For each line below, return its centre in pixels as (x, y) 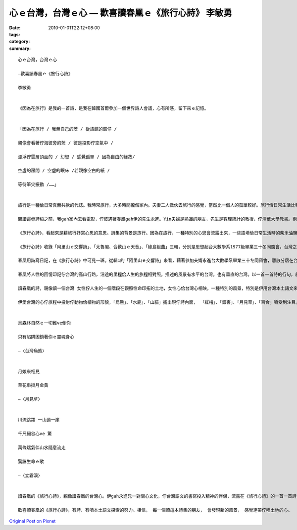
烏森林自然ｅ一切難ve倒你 (45, 323)
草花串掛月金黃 (33, 385)
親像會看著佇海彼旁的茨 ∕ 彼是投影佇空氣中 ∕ (66, 143)
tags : (15, 34)
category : (20, 42)
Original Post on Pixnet (32, 521)
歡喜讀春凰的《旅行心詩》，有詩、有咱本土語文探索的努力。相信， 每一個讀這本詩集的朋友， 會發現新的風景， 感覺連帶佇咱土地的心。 (155, 510)
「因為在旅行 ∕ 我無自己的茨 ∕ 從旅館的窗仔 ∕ (68, 129)
